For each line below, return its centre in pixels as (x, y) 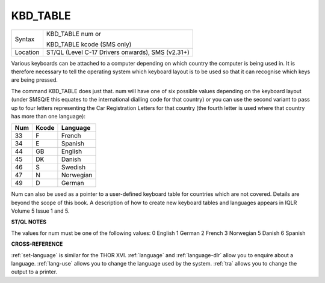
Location (27, 52)
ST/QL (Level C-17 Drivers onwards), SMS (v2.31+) (118, 52)
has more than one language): (48, 116)
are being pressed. (35, 80)
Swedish (73, 167)
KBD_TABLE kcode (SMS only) (89, 44)
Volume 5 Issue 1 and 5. (40, 211)
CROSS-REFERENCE (37, 244)
